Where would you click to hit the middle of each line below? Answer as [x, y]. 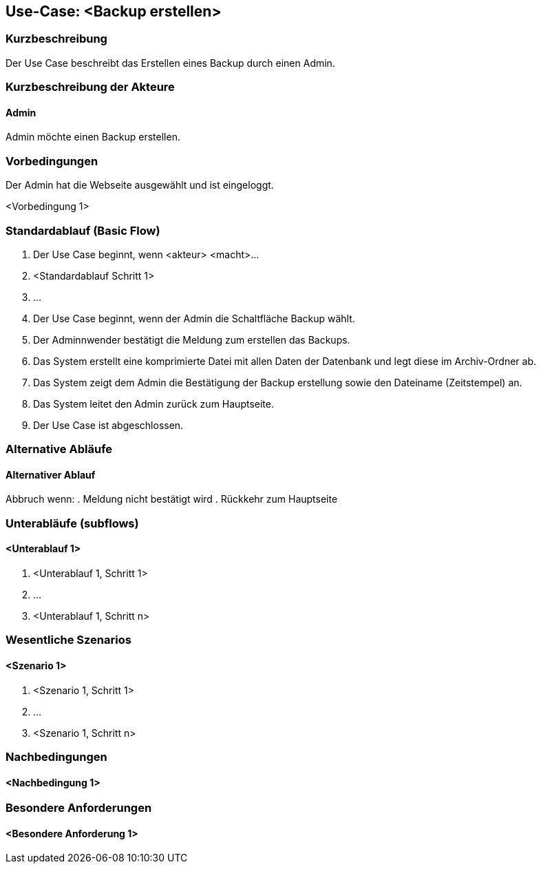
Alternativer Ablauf [51, 474]
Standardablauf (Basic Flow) [83, 230]
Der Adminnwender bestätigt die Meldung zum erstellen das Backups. [192, 339]
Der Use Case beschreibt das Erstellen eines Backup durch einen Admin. [170, 63]
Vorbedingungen [52, 161]
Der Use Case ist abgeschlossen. [108, 425]
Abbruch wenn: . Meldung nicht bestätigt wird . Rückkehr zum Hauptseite [172, 499]
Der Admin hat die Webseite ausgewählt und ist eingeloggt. [140, 185]
